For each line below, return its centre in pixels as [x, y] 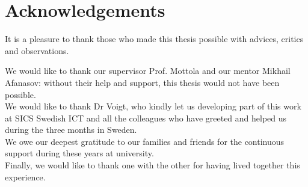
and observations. [37, 50]
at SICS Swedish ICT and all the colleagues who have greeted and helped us [146, 118]
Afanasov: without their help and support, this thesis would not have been [142, 82]
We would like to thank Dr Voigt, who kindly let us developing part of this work [153, 106]
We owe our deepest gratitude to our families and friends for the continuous [145, 141]
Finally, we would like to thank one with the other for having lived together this [152, 165]
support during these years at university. [79, 153]
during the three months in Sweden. [71, 130]
